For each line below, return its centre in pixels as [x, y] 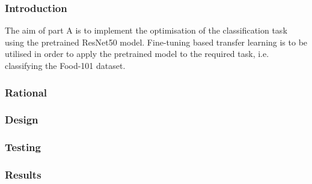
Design [22, 120]
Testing [23, 147]
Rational [26, 92]
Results [23, 175]
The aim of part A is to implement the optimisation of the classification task [146, 30]
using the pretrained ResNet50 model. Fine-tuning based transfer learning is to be [156, 42]
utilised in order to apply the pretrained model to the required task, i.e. [137, 54]
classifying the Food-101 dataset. [65, 65]
